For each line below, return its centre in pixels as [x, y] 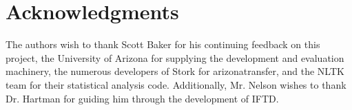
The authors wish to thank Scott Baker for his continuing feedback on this [163, 44]
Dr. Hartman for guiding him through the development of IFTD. [142, 98]
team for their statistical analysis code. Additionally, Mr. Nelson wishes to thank [176, 84]
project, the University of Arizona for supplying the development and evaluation [175, 57]
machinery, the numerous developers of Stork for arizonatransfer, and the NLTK [175, 71]
